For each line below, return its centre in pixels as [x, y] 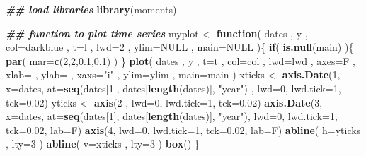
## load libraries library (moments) [91, 9]
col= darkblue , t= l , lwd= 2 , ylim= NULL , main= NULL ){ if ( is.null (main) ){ [180, 47]
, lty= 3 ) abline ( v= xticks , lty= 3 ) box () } [103, 144]
